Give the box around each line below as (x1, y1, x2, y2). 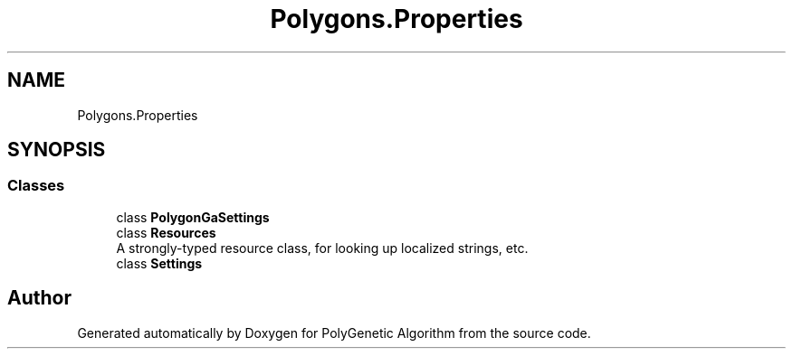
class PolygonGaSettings (116, 209, 270, 225)
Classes (7, 176, 65, 195)
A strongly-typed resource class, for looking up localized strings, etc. (116, 239, 529, 256)
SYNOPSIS (7, 138, 106, 162)
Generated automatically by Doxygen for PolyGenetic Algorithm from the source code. (77, 324, 591, 341)
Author (7, 286, 72, 310)
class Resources (116, 224, 216, 240)
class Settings (116, 255, 203, 271)
